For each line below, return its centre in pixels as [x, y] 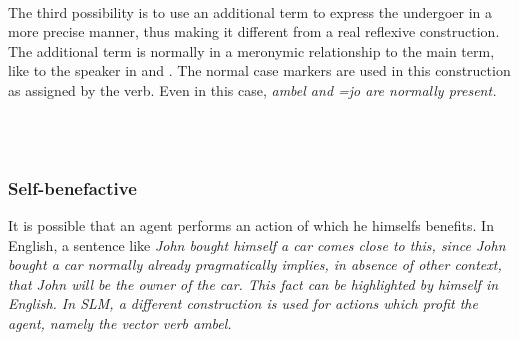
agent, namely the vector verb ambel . [120, 322]
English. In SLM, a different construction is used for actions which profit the [243, 303]
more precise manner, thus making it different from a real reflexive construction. [254, 31]
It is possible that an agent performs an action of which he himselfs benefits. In [251, 224]
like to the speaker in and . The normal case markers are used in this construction [259, 70]
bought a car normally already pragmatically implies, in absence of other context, [255, 264]
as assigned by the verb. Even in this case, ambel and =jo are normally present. [252, 89]
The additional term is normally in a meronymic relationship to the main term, [251, 50]
